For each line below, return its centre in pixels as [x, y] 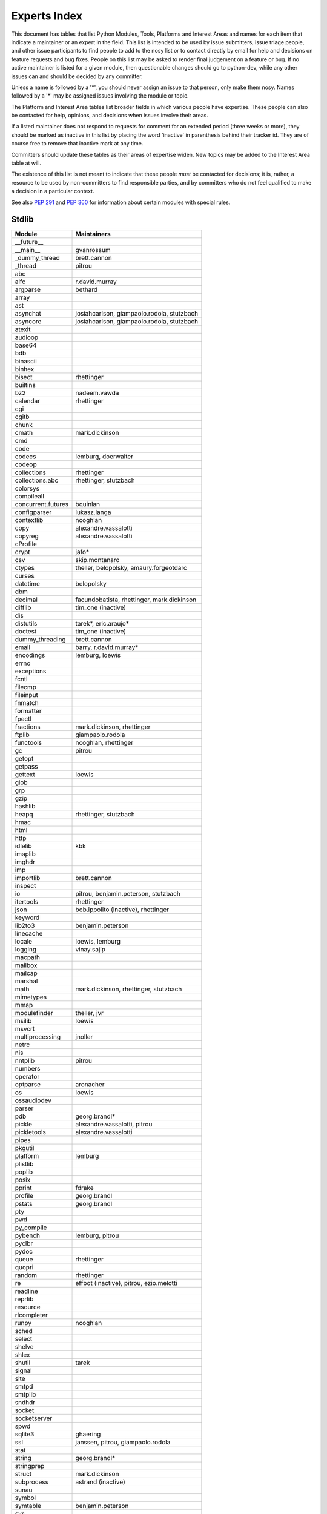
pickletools [31, 1132]
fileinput [27, 695]
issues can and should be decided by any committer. [77, 76]
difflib [23, 607]
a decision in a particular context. [53, 191]
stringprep [30, 1466]
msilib [23, 1021]
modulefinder [34, 1013]
